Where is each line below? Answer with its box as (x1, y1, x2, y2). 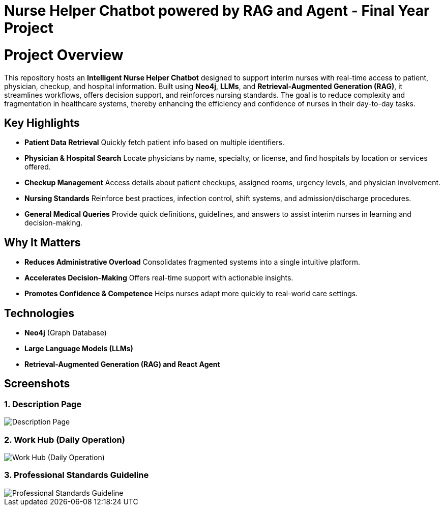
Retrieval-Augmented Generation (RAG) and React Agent (24, 360, 220, 369)
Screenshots (4, 377, 70, 390)
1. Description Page (4, 399, 82, 409)
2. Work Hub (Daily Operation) (4, 434, 125, 445)
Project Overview (4, 46, 124, 64)
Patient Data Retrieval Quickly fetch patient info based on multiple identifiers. (24, 138, 284, 147)
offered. (24, 162, 51, 172)
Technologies (4, 306, 75, 320)
